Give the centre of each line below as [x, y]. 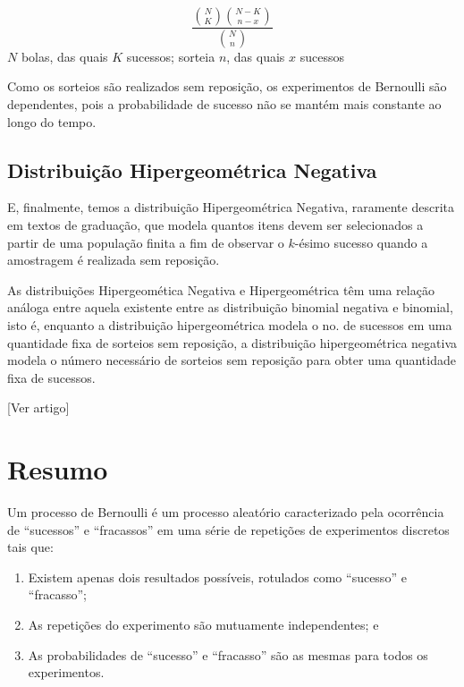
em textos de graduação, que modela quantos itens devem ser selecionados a [215, 225]
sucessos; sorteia [171, 56]
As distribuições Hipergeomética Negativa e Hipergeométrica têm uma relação [221, 289]
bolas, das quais [64, 56]
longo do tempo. [52, 121]
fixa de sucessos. [51, 377]
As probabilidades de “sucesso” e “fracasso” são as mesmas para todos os [228, 654]
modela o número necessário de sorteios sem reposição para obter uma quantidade [232, 360]
